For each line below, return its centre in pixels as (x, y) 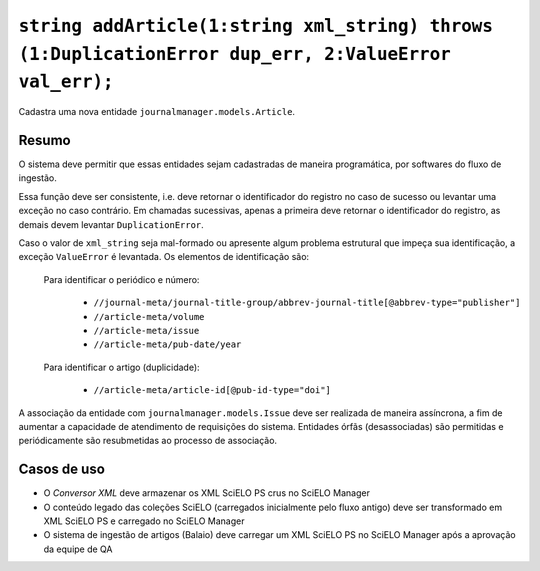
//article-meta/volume (149, 316)
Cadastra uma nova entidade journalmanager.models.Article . (156, 112)
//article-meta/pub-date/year (167, 344)
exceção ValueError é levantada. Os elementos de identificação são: (164, 257)
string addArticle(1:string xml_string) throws (256, 26)
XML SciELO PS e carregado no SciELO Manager (144, 521)
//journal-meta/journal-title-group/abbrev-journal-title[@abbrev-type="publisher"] (307, 303)
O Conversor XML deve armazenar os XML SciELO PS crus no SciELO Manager (206, 493)
